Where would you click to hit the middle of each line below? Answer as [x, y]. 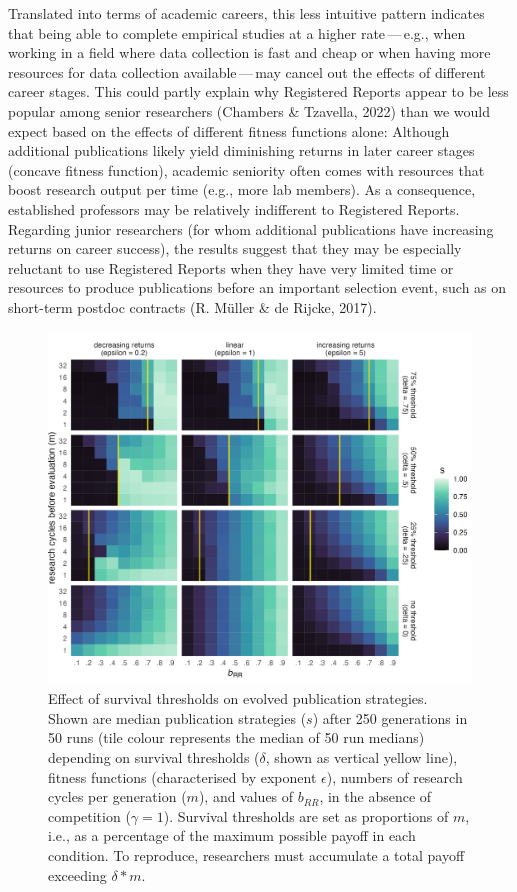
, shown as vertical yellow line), [361, 757]
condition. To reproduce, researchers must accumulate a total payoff [256, 855]
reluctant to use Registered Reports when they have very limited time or [231, 267]
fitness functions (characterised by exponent [182, 776]
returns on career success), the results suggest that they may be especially [235, 248]
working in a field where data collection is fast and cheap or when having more [249, 52]
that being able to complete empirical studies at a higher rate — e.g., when [237, 32]
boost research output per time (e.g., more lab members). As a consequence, [242, 189]
